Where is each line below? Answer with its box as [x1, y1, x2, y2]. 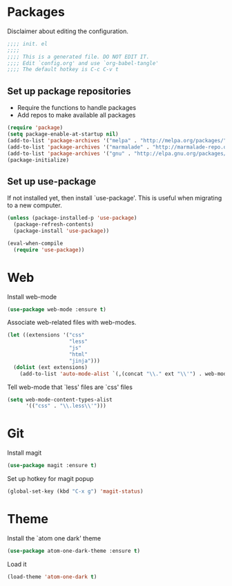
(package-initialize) [7, 156, 70, 163]
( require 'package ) [7, 124, 64, 131]
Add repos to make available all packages [17, 111, 136, 120]
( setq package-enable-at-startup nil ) [7, 131, 119, 138]
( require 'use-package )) [13, 246, 85, 253]
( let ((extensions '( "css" [7, 332, 85, 339]
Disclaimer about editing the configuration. [7, 27, 129, 35]
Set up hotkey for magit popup [7, 475, 95, 483]
